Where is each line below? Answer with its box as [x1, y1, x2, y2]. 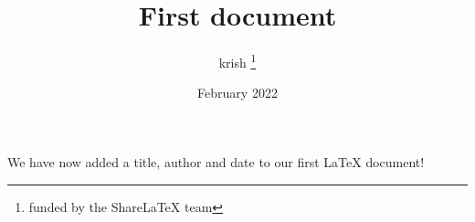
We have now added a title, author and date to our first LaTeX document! [7, 152, 425, 171]
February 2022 [197, 83, 278, 102]
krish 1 [218, 50, 257, 71]
